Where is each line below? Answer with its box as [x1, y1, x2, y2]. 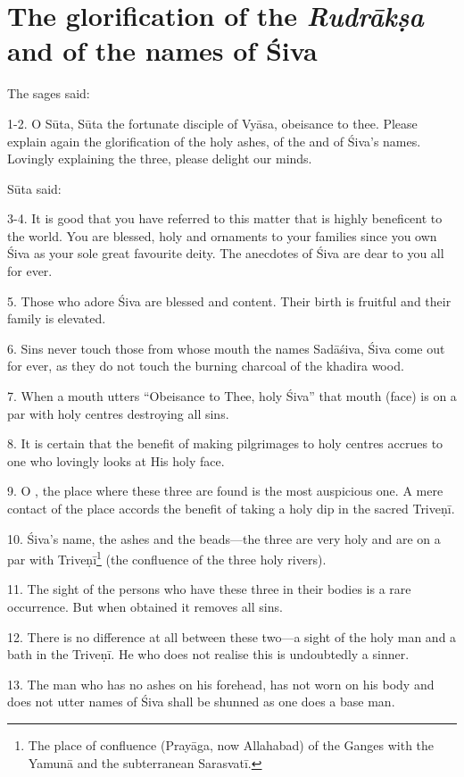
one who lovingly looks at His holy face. [7, 451, 225, 470]
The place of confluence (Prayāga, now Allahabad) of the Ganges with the [28, 736, 435, 754]
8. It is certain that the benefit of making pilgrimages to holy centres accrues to [7, 434, 443, 453]
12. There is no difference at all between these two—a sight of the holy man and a [7, 627, 457, 646]
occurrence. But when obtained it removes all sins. [7, 597, 283, 616]
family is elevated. [7, 309, 106, 328]
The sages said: [7, 84, 90, 103]
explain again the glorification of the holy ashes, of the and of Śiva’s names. [7, 131, 421, 150]
